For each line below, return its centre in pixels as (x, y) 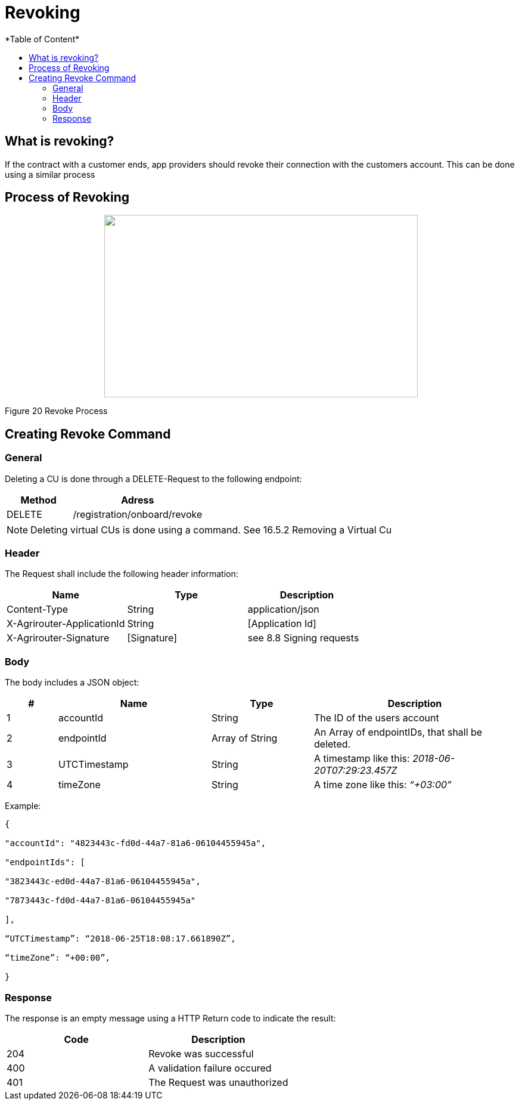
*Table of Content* (42, 39)
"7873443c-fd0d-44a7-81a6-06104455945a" (100, 901)
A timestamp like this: (362, 759)
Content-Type (38, 609)
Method (38, 500)
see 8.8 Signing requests (303, 638)
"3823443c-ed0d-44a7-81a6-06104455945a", (103, 882)
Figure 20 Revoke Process (56, 411)
